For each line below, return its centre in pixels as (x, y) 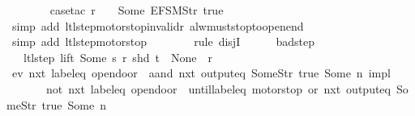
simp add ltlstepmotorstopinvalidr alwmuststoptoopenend (158, 25)
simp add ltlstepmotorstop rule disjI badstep (163, 41)
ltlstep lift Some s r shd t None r (118, 57)
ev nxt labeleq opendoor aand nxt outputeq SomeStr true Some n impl (201, 73)
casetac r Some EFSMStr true (137, 10)
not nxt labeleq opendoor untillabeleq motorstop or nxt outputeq (218, 88)
